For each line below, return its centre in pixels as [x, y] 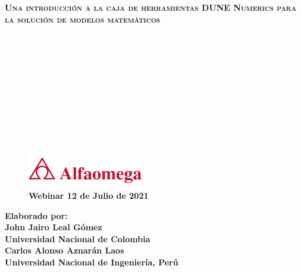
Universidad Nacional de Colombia [78, 238]
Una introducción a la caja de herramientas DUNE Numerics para [151, 7]
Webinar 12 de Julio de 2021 [89, 196]
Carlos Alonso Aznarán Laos [65, 250]
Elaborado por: [36, 215]
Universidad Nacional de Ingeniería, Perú [92, 262]
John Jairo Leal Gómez [54, 227]
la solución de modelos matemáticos [82, 19]
